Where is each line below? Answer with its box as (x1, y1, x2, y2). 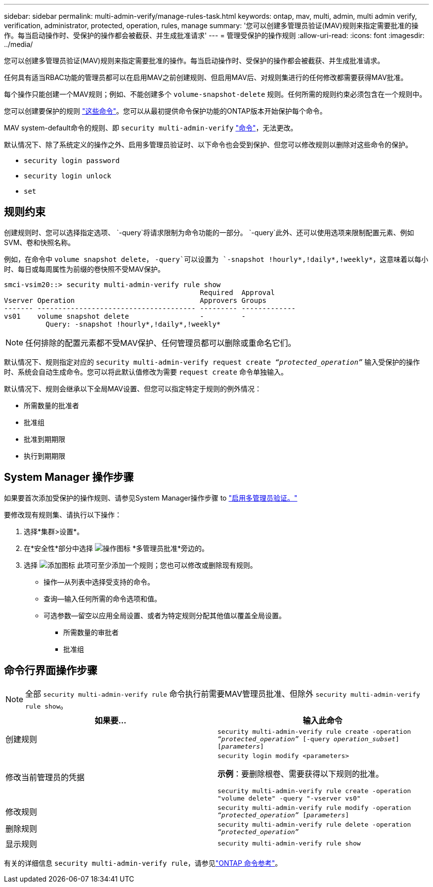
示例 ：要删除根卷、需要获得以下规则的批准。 (217, 768, 384, 779)
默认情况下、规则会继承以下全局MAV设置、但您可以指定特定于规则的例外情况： (4, 384, 262, 393)
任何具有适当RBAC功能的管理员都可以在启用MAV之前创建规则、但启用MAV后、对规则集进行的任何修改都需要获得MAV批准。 (4, 73, 408, 82)
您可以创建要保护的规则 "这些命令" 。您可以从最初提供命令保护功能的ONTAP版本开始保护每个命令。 (4, 107, 327, 115)
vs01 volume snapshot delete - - (4, 312, 246, 320)
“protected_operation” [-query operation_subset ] (217, 735, 399, 743)
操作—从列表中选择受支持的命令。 (43, 577, 154, 586)
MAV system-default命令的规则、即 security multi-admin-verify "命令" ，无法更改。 (4, 124, 298, 132)
